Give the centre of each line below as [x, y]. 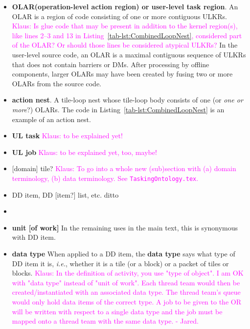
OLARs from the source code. [57, 83]
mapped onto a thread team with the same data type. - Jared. [105, 321]
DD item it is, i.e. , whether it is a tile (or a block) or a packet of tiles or [120, 263]
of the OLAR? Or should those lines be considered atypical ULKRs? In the [125, 45]
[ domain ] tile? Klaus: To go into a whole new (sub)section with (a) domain [124, 168]
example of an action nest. [51, 119]
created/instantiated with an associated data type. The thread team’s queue [126, 292]
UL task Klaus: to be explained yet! [67, 136]
